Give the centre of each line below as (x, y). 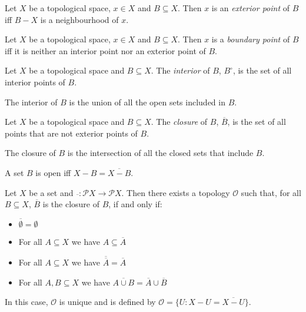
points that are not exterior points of (71, 133)
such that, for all (271, 192)
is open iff (53, 172)
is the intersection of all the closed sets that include (160, 153)
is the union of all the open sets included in (147, 102)
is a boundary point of (251, 39)
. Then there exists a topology (176, 192)
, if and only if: (135, 204)
